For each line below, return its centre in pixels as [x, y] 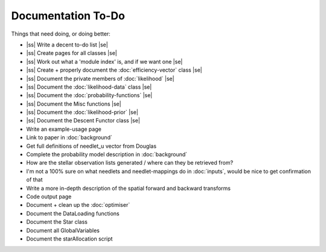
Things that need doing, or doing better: [61, 34]
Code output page [49, 197]
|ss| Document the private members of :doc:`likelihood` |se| [100, 78]
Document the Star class [57, 222]
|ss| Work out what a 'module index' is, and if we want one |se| [104, 61]
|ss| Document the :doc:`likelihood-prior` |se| [82, 112]
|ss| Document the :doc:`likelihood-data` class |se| [89, 87]
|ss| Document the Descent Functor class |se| [83, 121]
